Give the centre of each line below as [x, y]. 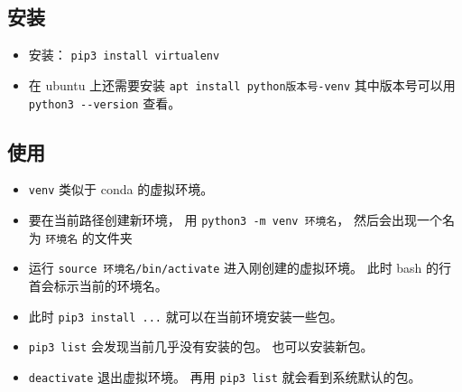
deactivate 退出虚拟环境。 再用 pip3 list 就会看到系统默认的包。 [225, 376]
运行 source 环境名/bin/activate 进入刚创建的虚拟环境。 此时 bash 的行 [240, 268]
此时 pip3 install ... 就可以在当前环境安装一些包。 [185, 316]
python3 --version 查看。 [105, 103]
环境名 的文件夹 [89, 237]
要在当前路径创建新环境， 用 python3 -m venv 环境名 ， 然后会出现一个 [236, 220]
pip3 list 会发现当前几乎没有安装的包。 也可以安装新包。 [201, 346]
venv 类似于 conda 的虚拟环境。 [121, 189]
